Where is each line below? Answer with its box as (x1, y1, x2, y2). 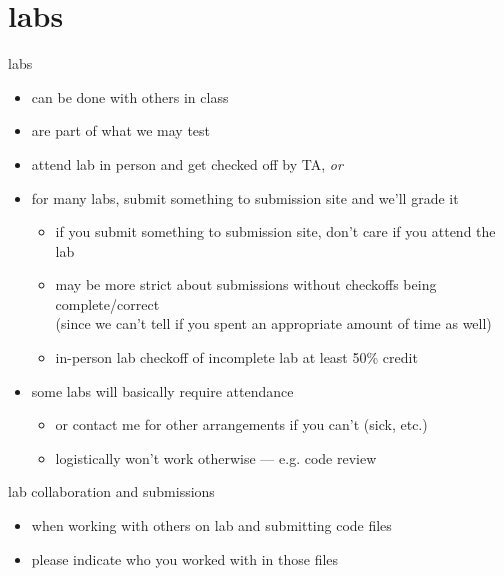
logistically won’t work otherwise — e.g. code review (55, 447, 377, 468)
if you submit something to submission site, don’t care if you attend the (55, 221, 496, 242)
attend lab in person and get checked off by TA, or (31, 153, 343, 174)
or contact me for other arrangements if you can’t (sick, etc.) (55, 414, 428, 435)
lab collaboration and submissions (8, 481, 215, 502)
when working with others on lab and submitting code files (31, 515, 392, 536)
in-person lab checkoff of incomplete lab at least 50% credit (55, 347, 418, 368)
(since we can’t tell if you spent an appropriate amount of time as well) (55, 313, 492, 334)
